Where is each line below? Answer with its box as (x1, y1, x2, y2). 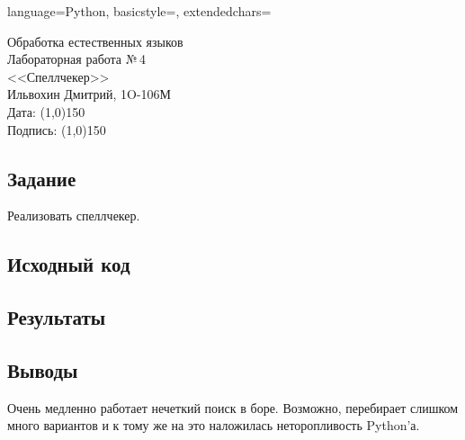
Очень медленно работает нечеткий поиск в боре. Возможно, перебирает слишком (7, 398, 459, 417)
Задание (7, 164, 76, 192)
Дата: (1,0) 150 (7, 102, 85, 121)
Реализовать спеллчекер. (7, 206, 140, 225)
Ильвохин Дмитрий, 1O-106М (7, 85, 172, 103)
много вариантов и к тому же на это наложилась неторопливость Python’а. (7, 416, 420, 435)
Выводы (7, 355, 78, 383)
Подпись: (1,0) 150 (7, 120, 106, 139)
